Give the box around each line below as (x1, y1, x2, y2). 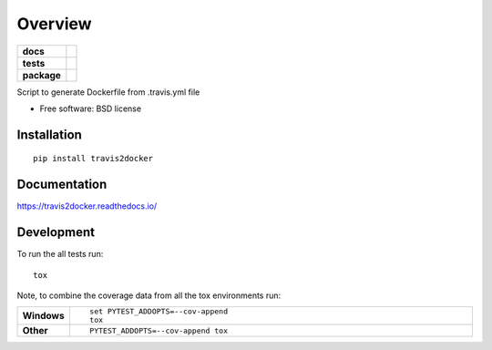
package (22, 68, 61, 81)
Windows (22, 310, 65, 323)
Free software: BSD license (39, 103, 141, 114)
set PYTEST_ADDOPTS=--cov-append (89, 306, 228, 316)
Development (16, 224, 96, 241)
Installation (16, 127, 82, 142)
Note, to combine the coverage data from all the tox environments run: (16, 290, 282, 301)
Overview (16, 14, 92, 34)
